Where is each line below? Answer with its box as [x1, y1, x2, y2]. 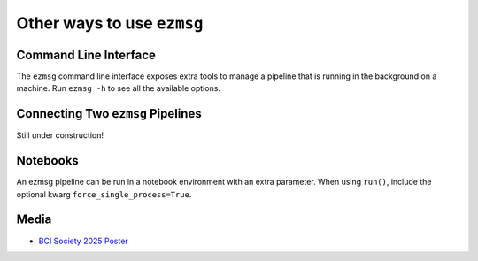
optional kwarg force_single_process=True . [16, 188, 192, 199]
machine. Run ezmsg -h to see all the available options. [16, 83, 221, 94]
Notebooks [16, 153, 79, 168]
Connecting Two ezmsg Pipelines [16, 106, 203, 121]
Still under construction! [16, 130, 104, 141]
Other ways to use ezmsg [16, 13, 204, 33]
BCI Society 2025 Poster [38, 235, 128, 246]
